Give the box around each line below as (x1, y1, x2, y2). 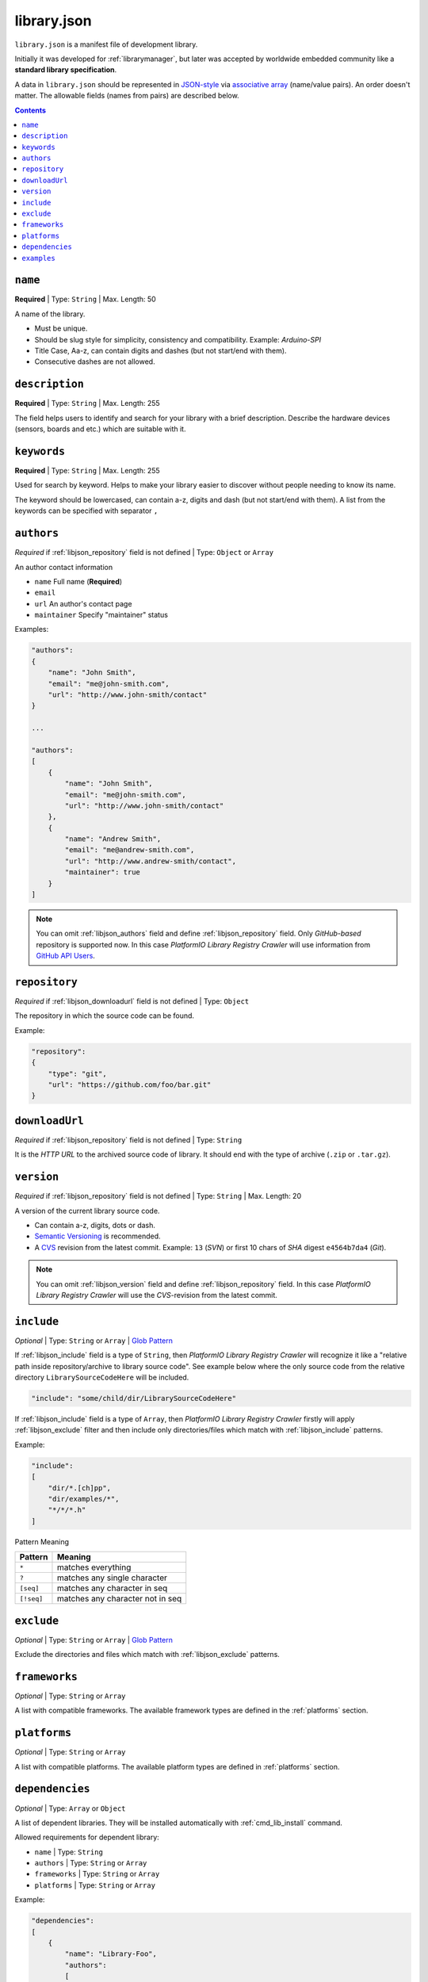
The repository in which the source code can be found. (14, 1011, 194, 1020)
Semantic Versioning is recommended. (34, 1231, 162, 1241)
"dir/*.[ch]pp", (48, 1483, 111, 1492)
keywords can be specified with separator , (14, 506, 159, 515)
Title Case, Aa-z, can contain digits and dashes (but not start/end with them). (34, 346, 287, 356)
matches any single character (56, 1572, 168, 1583)
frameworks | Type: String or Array (34, 1869, 160, 1879)
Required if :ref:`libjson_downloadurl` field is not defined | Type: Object (14, 997, 250, 1006)
